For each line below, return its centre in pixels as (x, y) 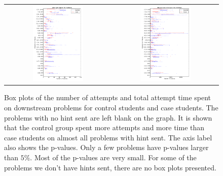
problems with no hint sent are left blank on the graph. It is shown (108, 117)
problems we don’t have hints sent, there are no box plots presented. (110, 167)
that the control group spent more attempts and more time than (104, 127)
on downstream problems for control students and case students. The (111, 108)
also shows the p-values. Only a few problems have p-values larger (106, 147)
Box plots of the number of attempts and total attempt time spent (108, 97)
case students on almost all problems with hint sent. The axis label (108, 137)
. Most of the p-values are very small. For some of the (113, 157)
